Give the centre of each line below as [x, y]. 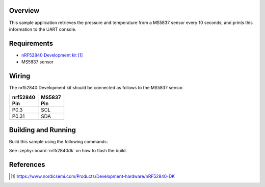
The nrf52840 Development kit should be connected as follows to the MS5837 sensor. [96, 88]
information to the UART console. [43, 29]
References [27, 165]
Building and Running [42, 130]
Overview [24, 11]
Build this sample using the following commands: [58, 142]
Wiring [20, 76]
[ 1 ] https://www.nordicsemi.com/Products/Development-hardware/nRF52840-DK [93, 176]
